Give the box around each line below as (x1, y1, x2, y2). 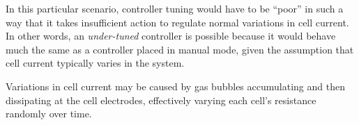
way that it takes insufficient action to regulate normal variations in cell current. (6, 15, 349, 29)
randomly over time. (6, 106, 92, 121)
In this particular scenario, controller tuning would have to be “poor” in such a (6, 1, 344, 15)
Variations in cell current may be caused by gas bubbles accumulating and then (6, 78, 345, 93)
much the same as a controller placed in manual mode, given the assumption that (6, 42, 354, 56)
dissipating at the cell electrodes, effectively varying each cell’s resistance (6, 92, 316, 107)
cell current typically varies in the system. (6, 56, 185, 70)
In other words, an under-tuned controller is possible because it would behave (6, 28, 336, 43)
